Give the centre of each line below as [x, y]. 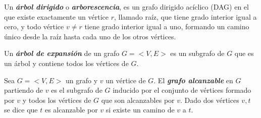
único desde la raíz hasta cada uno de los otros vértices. [90, 36]
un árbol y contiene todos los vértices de [66, 63]
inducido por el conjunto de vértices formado [182, 90]
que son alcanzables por [138, 100]
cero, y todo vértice [34, 26]
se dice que [21, 110]
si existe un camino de [140, 110]
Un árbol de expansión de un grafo [62, 53]
